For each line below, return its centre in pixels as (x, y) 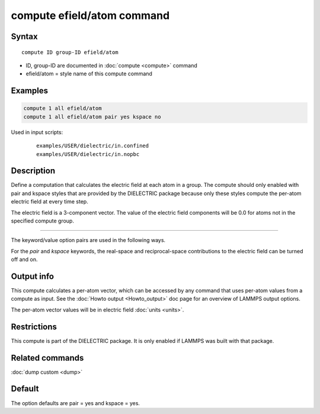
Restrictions (34, 327)
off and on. (24, 259)
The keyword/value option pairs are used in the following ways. (88, 240)
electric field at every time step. (49, 202)
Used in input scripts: (37, 132)
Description (33, 171)
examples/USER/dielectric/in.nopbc (88, 154)
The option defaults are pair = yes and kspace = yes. (76, 403)
